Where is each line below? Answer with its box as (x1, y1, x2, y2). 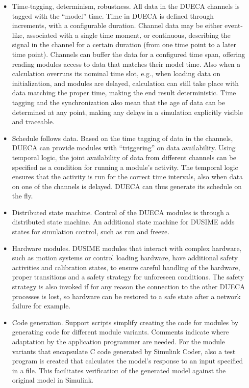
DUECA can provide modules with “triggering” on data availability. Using (12, 142, 236, 153)
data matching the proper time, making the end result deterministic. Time (12, 87, 236, 98)
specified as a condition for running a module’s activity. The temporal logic (12, 162, 238, 172)
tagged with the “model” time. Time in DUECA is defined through (12, 10, 214, 21)
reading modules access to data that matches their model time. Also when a (12, 58, 241, 69)
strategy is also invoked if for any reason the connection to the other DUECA (12, 281, 245, 292)
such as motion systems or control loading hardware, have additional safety (12, 252, 238, 263)
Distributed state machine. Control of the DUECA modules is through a (12, 207, 230, 217)
